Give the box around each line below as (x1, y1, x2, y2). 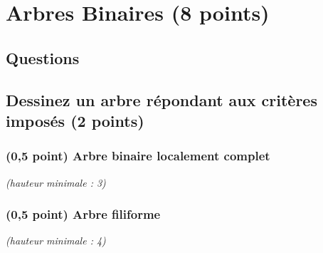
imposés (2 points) (6, 109, 144, 131)
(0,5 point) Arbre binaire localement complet (6, 147, 270, 165)
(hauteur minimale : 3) (6, 175, 106, 190)
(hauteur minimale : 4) (6, 233, 106, 248)
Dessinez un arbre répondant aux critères (6, 88, 317, 110)
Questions (6, 46, 80, 68)
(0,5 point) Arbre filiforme (6, 205, 161, 223)
